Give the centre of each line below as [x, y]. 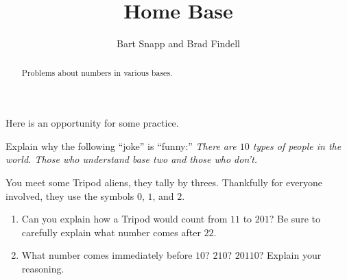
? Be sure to [295, 219]
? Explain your [290, 255]
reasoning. [43, 268]
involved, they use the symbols [70, 195]
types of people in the [297, 145]
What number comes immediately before [107, 255]
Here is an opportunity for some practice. [92, 123]
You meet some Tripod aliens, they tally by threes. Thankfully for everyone [164, 182]
